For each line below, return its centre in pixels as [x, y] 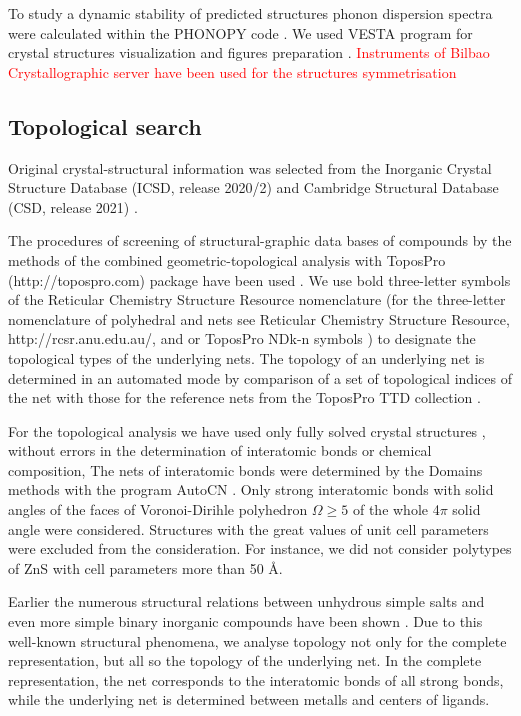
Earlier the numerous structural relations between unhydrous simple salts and [246, 601]
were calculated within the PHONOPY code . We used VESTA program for [240, 32]
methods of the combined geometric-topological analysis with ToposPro [227, 259]
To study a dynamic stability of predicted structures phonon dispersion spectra [250, 13]
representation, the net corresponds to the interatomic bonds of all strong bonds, [256, 679]
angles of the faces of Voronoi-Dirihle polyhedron [158, 509]
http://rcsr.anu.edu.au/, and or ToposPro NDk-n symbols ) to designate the [242, 338]
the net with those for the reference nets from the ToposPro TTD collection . [244, 397]
